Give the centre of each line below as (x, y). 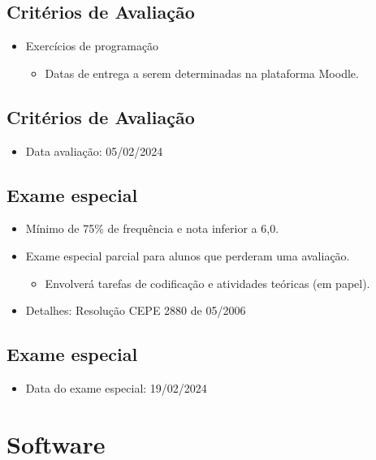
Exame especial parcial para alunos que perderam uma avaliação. (188, 255)
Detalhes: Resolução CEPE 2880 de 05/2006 (136, 310)
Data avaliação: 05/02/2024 (94, 150)
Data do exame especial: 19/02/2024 (116, 387)
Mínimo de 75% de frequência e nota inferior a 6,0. (152, 228)
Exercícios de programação (92, 46)
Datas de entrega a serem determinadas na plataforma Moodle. (202, 73)
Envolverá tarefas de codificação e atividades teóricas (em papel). (207, 283)
